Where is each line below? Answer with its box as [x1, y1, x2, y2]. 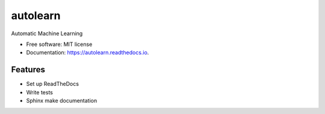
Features [11, 64, 45, 75]
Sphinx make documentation [26, 97, 97, 104]
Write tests [26, 88, 54, 95]
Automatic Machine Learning [11, 30, 83, 37]
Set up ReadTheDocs [26, 81, 79, 88]
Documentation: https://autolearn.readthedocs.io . [26, 49, 149, 56]
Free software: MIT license [26, 41, 93, 48]
